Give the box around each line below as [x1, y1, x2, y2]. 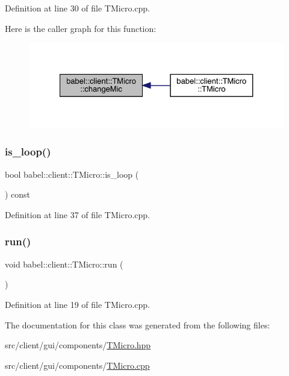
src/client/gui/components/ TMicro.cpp [5, 359, 150, 371]
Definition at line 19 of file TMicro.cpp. [5, 298, 150, 310]
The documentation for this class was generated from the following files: [5, 318, 270, 331]
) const [5, 188, 31, 201]
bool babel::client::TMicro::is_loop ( [5, 168, 139, 180]
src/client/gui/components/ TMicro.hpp [5, 339, 151, 351]
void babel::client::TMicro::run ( [5, 257, 123, 270]
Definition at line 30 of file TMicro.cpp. [5, 2, 150, 14]
